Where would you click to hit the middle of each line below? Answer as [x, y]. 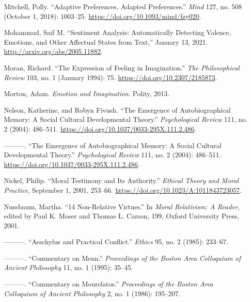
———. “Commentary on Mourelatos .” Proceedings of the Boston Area [109, 284]
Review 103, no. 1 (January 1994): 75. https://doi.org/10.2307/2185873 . [110, 77]
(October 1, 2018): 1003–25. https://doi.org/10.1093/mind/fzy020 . [102, 16]
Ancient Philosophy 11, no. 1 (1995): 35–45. [69, 267]
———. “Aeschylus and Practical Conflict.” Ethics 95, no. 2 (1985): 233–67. [116, 242]
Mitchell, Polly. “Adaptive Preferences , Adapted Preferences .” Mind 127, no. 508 [123, 6]
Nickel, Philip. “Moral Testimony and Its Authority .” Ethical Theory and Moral [121, 180]
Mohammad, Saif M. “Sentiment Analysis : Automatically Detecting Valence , [118, 32]
